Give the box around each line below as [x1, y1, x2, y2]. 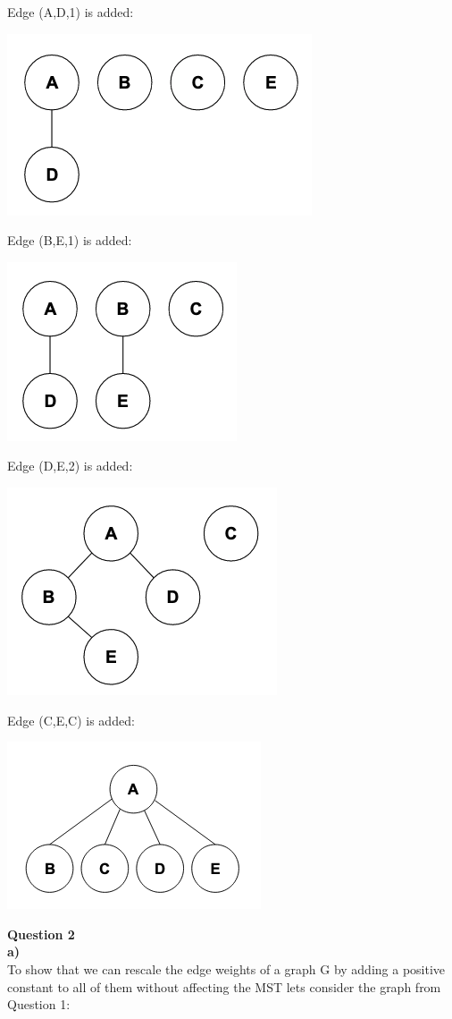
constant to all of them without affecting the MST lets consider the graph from [7, 977, 441, 996]
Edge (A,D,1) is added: [7, 3, 134, 21]
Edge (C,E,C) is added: [7, 710, 135, 729]
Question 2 [7, 924, 75, 943]
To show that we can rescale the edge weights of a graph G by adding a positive [7, 959, 446, 978]
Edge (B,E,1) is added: [7, 231, 132, 250]
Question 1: [7, 995, 71, 1014]
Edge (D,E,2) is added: [7, 456, 133, 475]
